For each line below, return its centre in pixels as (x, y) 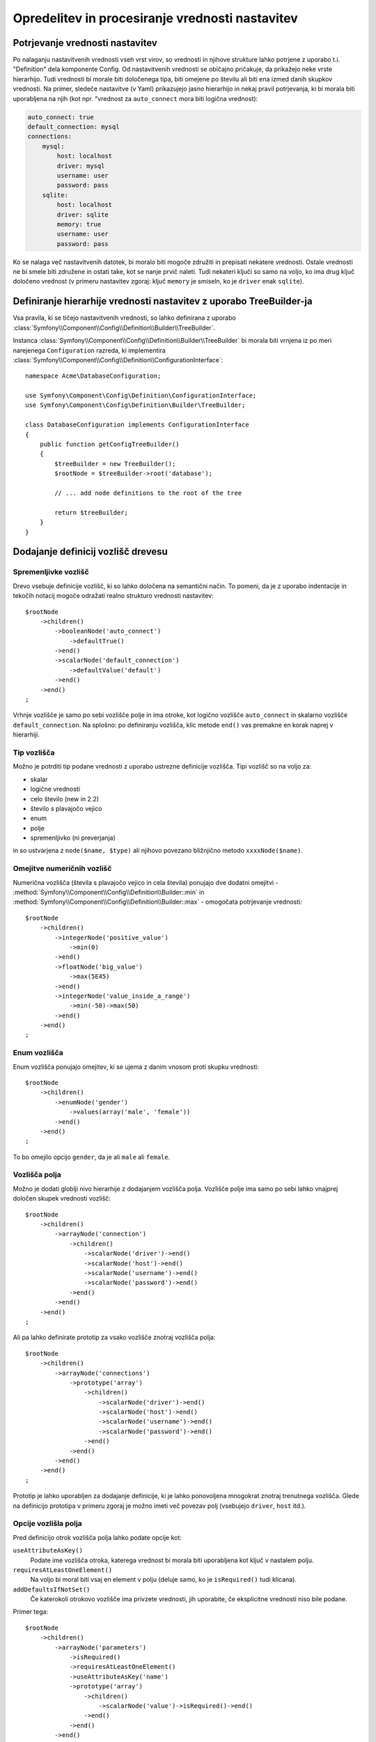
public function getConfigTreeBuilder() (110, 445)
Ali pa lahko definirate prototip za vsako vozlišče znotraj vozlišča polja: (114, 1337)
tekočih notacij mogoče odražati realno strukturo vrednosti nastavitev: (113, 596)
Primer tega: (31, 1612)
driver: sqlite (83, 215)
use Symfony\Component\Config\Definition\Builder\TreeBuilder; (135, 405)
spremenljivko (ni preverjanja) (73, 838)
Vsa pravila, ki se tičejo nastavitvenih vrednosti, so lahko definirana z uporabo (124, 318)
